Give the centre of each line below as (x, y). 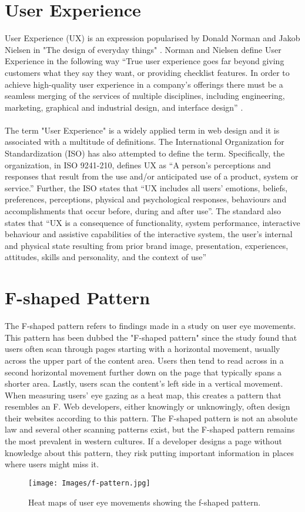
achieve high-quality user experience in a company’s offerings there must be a (144, 84)
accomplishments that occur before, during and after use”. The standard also (143, 211)
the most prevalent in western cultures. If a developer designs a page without (143, 441)
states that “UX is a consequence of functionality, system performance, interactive (152, 222)
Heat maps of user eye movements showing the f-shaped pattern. (145, 502)
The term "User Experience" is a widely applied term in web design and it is (142, 130)
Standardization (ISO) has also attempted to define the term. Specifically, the (145, 153)
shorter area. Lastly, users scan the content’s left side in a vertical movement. (144, 383)
